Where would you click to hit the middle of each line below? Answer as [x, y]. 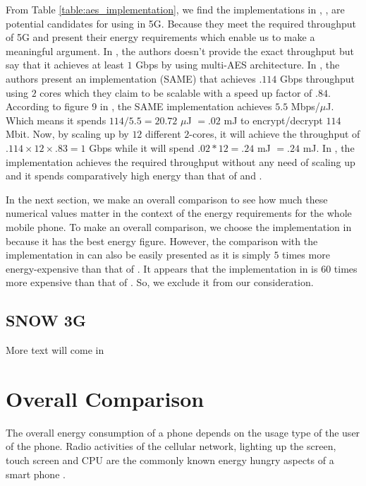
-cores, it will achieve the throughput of [275, 134]
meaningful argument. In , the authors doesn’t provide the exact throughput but [180, 51]
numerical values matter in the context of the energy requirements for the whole [179, 213]
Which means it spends [56, 120]
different [163, 134]
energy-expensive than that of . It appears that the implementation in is [162, 268]
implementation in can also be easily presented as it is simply [138, 255]
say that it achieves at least [65, 65]
